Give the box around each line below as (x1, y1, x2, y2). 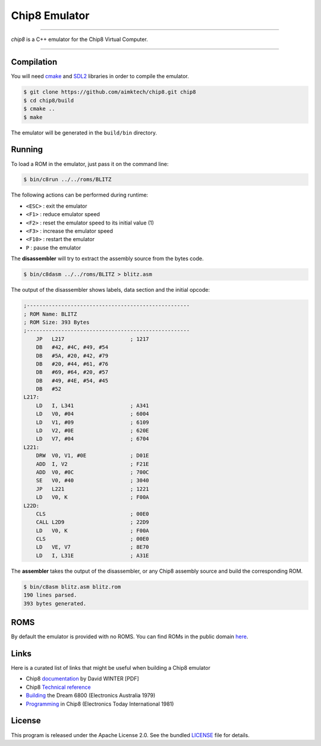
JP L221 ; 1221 (36, 485, 149, 492)
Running (11, 145, 43, 155)
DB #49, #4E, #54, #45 (36, 377, 109, 384)
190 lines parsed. (23, 592, 77, 598)
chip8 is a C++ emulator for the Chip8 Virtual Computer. (11, 36, 148, 43)
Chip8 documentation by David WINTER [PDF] (26, 675, 139, 682)
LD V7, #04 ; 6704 (36, 435, 149, 442)
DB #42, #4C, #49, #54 (36, 344, 109, 351)
